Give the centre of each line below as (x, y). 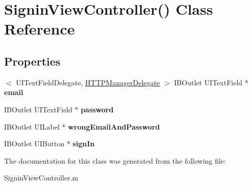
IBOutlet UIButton (34, 144)
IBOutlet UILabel (32, 126)
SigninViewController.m (41, 178)
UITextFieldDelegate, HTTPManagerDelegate (88, 82)
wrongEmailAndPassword (114, 126)
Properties (32, 61)
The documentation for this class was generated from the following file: (115, 160)
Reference (40, 29)
